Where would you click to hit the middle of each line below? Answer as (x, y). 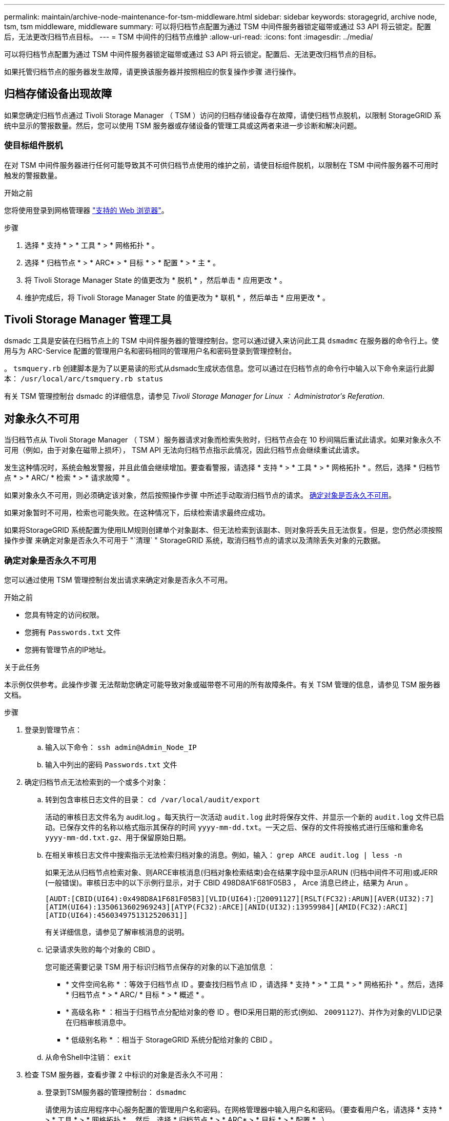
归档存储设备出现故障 (58, 94)
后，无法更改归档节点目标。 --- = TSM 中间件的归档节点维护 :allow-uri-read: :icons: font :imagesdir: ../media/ (189, 37)
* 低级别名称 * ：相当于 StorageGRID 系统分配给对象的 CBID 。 (171, 1040)
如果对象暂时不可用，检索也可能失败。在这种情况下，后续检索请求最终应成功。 (137, 513)
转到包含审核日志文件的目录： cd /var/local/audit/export (153, 800)
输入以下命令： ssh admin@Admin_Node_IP (121, 747)
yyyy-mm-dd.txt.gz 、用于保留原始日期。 (118, 838)
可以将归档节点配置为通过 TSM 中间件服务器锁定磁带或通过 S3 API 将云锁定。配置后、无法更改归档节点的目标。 (192, 54)
